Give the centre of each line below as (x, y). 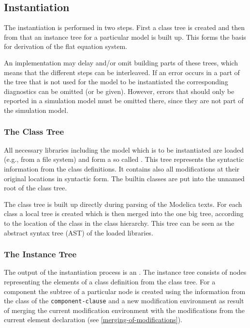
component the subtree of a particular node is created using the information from (125, 291)
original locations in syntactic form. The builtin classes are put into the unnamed (124, 178)
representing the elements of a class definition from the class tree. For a (110, 281)
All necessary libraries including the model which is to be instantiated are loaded (124, 149)
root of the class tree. (36, 188)
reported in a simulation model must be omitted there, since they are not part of (124, 101)
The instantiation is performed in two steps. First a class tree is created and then (124, 27)
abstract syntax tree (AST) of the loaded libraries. (79, 232)
